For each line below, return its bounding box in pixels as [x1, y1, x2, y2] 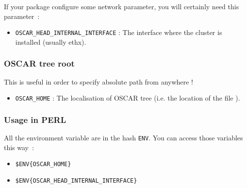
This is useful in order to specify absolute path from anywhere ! [4, 76, 193, 86]
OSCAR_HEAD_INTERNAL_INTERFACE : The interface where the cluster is [15, 27, 222, 37]
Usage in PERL [4, 113, 66, 125]
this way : [4, 142, 34, 152]
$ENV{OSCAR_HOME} [15, 161, 71, 168]
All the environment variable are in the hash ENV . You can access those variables [4, 133, 243, 143]
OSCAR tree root [4, 57, 75, 69]
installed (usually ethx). [15, 36, 86, 47]
